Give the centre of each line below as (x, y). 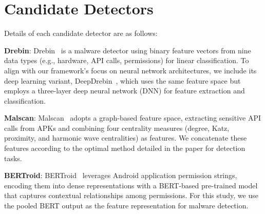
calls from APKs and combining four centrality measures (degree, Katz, (117, 128)
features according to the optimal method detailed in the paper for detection (125, 148)
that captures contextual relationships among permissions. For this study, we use (131, 195)
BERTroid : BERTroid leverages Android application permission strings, (121, 175)
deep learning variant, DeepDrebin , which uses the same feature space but (122, 80)
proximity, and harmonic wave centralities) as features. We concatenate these (126, 138)
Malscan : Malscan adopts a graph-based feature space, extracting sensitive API (133, 118)
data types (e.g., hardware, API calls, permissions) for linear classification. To (127, 60)
